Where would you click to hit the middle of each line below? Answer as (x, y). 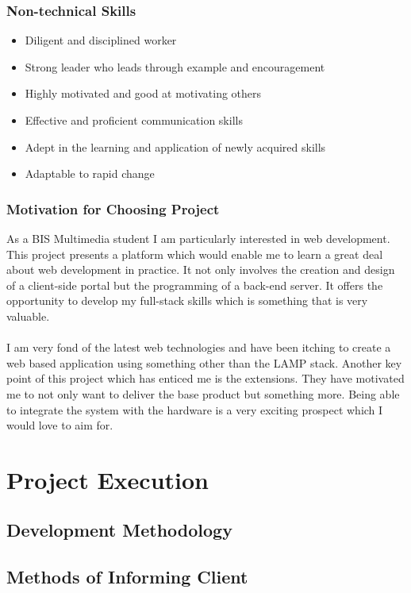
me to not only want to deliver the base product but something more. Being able (203, 393)
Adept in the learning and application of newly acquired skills (175, 146)
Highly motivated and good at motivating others (143, 93)
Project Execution (108, 479)
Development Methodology (119, 530)
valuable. (28, 316)
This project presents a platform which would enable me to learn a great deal (195, 254)
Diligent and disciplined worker (101, 40)
